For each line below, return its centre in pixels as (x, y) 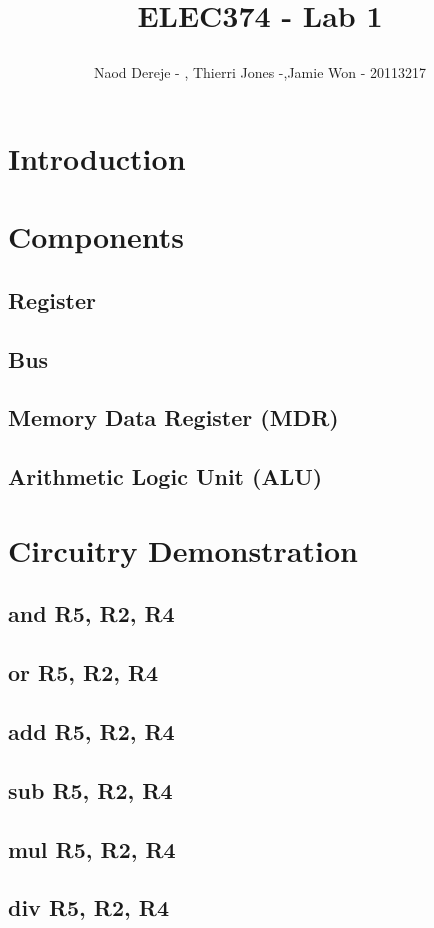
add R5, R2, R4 (91, 730)
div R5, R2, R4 (88, 907)
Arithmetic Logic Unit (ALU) (165, 476)
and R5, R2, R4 (91, 613)
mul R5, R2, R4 (92, 848)
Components (96, 236)
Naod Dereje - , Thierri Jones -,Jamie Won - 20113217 (260, 72)
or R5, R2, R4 (83, 672)
